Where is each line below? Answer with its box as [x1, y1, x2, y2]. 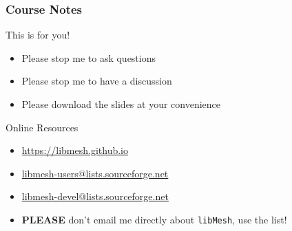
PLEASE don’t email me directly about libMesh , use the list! [21, 212, 287, 226]
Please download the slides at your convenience [21, 97, 221, 111]
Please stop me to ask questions [21, 50, 156, 65]
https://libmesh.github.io [21, 143, 128, 157]
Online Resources [6, 120, 79, 134]
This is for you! [6, 27, 70, 42]
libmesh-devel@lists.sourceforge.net [21, 189, 169, 203]
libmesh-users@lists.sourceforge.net [21, 166, 169, 180]
